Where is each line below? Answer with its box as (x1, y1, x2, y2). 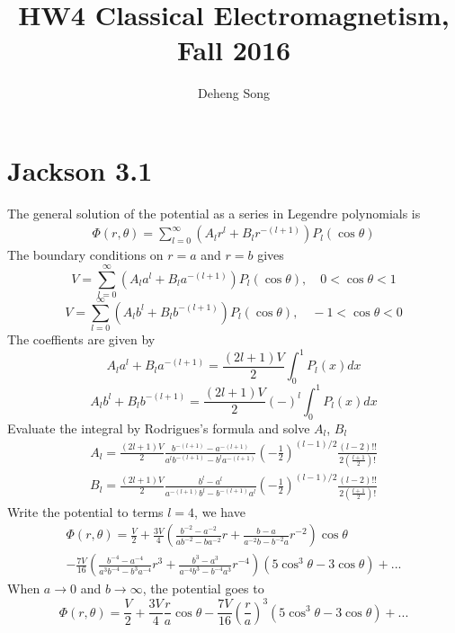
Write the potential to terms (7, 502, 164, 521)
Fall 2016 (176, 31, 291, 68)
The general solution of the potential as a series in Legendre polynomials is (7, 203, 421, 222)
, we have (194, 502, 245, 521)
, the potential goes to (142, 579, 264, 598)
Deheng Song (198, 84, 270, 103)
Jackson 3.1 (7, 151, 153, 188)
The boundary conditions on (7, 245, 164, 264)
